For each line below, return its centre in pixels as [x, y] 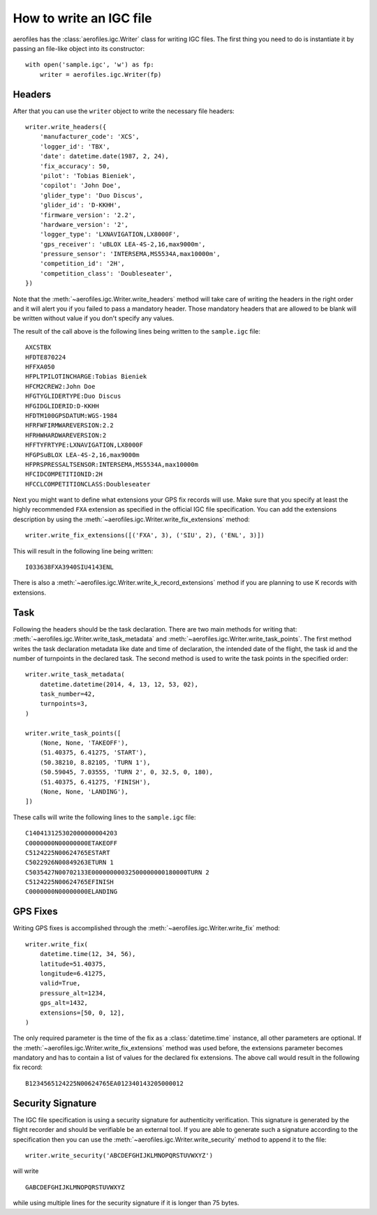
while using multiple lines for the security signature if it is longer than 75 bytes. [126, 1203]
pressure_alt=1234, [73, 993]
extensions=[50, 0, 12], [82, 1013]
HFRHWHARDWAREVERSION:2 [66, 435]
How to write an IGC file [82, 18]
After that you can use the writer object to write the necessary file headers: [124, 111]
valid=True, [60, 983]
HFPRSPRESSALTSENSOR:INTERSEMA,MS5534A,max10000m [112, 464]
